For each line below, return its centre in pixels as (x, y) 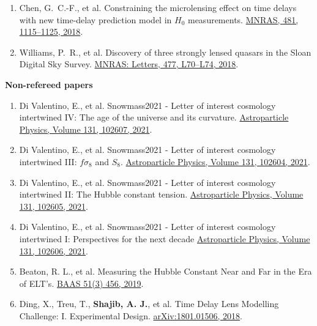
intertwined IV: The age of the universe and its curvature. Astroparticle (154, 117)
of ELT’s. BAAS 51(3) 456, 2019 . (81, 283)
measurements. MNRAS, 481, (243, 19)
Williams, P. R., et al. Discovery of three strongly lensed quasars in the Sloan (165, 52)
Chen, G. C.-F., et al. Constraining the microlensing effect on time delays (158, 7)
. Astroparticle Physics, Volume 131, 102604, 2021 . (215, 161)
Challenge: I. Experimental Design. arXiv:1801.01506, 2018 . (131, 315)
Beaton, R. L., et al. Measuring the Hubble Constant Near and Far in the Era (166, 271)
